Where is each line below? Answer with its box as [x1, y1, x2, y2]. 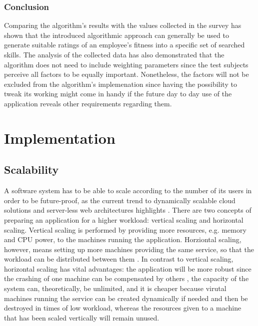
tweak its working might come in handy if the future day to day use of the [4, 88, 232, 99]
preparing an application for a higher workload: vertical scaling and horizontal [4, 214, 243, 225]
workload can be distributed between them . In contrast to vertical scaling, [4, 254, 233, 264]
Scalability [4, 162, 59, 177]
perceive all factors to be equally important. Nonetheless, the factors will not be [4, 69, 249, 79]
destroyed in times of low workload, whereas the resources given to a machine [4, 303, 241, 313]
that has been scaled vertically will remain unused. [4, 312, 159, 323]
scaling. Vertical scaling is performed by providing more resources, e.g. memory [4, 224, 246, 235]
